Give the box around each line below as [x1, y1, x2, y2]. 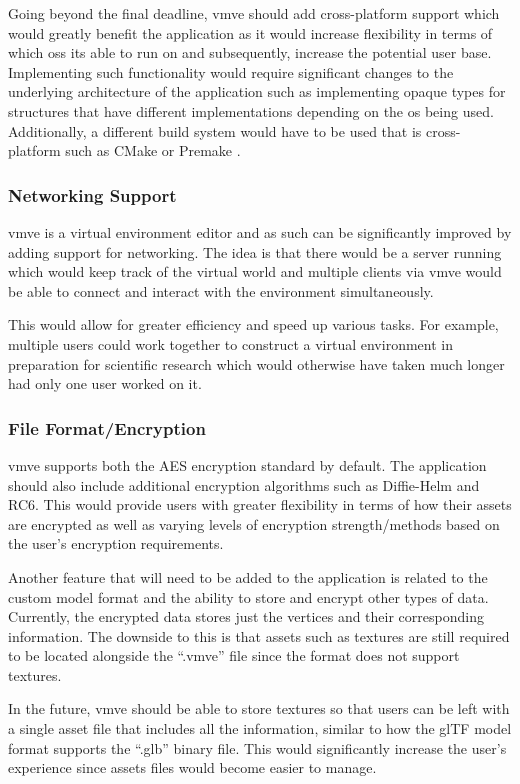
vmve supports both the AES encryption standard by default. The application [8, 454, 487, 475]
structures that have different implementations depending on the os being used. [8, 100, 494, 121]
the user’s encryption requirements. [8, 533, 224, 554]
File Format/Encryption [8, 415, 206, 440]
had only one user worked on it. [8, 373, 202, 394]
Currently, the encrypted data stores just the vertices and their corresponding [8, 606, 484, 627]
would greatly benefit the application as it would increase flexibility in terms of [8, 22, 493, 43]
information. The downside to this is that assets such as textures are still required [8, 625, 510, 646]
